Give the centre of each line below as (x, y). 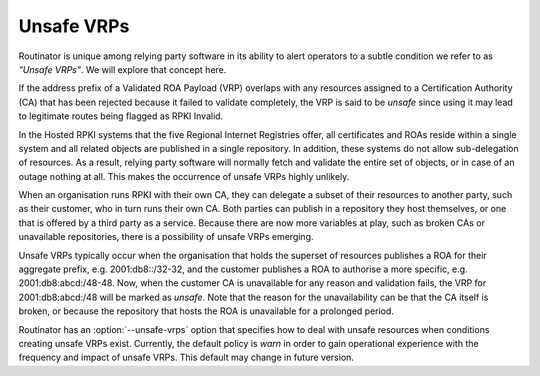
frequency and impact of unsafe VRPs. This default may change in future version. (186, 357)
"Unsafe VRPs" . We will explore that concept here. (122, 69)
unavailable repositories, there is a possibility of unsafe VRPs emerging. (166, 237)
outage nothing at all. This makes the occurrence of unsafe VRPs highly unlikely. (184, 176)
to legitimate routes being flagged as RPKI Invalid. (121, 116)
